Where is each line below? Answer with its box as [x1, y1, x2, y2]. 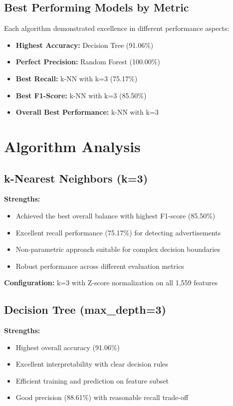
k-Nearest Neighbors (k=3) [4, 170, 148, 186]
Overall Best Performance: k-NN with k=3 [15, 107, 159, 117]
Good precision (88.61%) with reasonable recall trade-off [15, 392, 189, 403]
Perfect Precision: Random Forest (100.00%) [15, 56, 160, 67]
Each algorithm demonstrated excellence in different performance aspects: [4, 23, 230, 33]
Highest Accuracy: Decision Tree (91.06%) [15, 39, 154, 50]
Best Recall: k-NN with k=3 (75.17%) [15, 73, 138, 83]
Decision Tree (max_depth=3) [4, 302, 166, 317]
